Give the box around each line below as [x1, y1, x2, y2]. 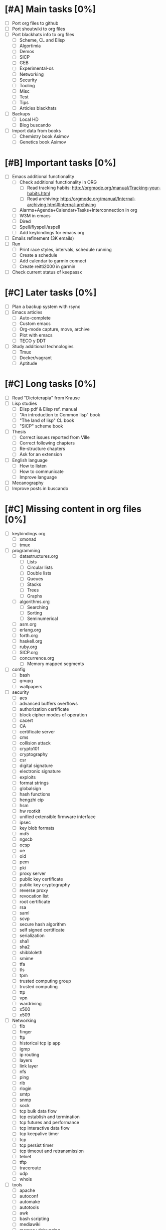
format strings [19, 780, 49, 786]
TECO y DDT [19, 338, 46, 344]
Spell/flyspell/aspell [19, 224, 61, 230]
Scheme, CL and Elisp [19, 37, 65, 43]
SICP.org [19, 650, 38, 656]
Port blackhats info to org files [12, 32, 75, 38]
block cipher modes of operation [19, 711, 87, 718]
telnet [19, 1153, 32, 1159]
